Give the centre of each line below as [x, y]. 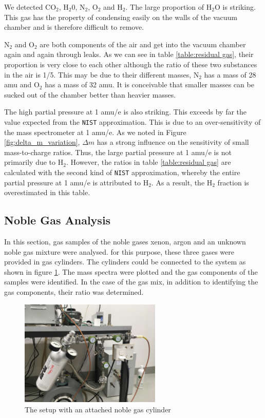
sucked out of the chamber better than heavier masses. [90, 94]
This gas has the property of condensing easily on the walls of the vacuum [121, 17]
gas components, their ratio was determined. [74, 291]
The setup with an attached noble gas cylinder [98, 409]
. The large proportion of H [169, 7]
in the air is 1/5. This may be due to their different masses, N [102, 74]
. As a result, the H [182, 182]
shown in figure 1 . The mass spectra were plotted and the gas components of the [131, 271]
